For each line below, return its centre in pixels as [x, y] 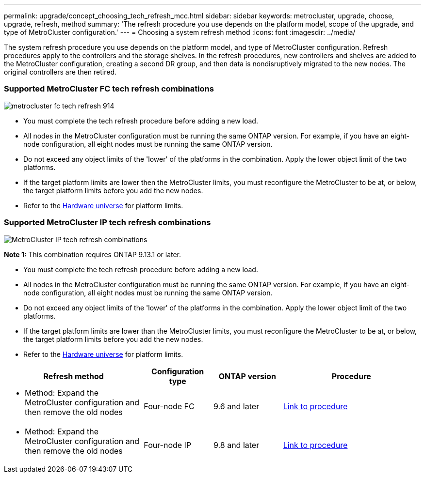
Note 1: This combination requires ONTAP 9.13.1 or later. [93, 254]
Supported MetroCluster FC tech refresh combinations [109, 89]
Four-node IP [168, 445]
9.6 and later [236, 406]
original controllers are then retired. [60, 72]
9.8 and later [236, 445]
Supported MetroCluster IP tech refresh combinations [107, 223]
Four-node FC [169, 406]
